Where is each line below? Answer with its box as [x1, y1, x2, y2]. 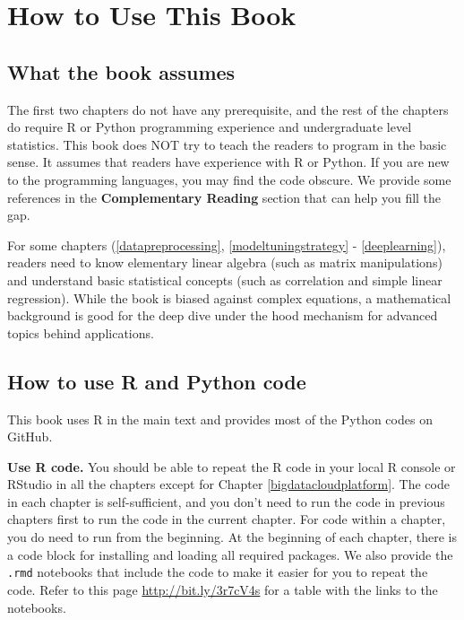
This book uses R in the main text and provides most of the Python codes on [7, 409, 433, 428]
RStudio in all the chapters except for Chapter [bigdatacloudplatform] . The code [7, 475, 450, 493]
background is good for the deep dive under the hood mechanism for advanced [7, 306, 438, 325]
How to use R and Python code [7, 367, 306, 395]
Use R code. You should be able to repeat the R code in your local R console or [7, 457, 456, 476]
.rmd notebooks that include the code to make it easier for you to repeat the [7, 563, 428, 581]
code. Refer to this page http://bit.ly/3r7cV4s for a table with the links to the [7, 580, 438, 598]
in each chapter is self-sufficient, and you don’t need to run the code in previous [7, 492, 445, 511]
